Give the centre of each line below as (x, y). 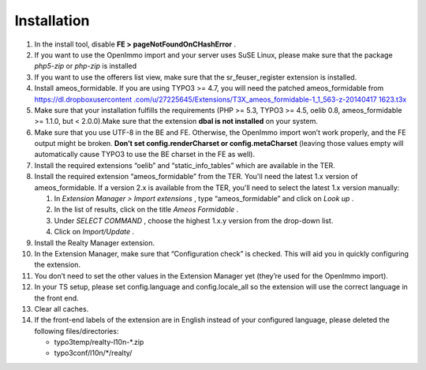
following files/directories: (77, 331)
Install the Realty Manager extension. (95, 243)
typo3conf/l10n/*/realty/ (93, 353)
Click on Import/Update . (94, 232)
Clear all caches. (62, 308)
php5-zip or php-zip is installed (86, 66)
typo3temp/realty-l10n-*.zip (99, 342)
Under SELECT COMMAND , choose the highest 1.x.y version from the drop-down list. (194, 220)
